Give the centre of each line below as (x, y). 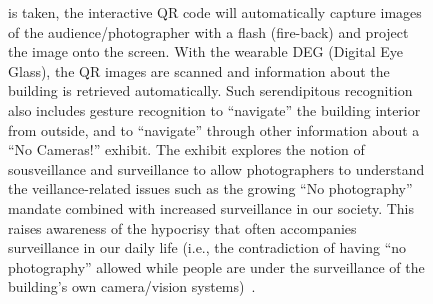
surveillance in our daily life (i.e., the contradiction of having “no (207, 247)
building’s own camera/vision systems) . (132, 286)
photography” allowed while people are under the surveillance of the (216, 266)
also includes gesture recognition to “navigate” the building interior (214, 109)
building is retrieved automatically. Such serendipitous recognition (210, 90)
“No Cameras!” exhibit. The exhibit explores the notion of (186, 149)
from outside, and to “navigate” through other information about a (214, 129)
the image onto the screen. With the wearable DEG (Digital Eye (205, 51)
